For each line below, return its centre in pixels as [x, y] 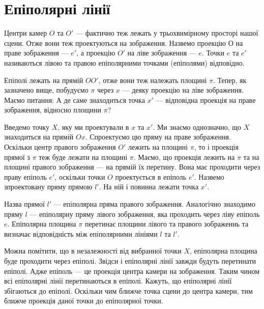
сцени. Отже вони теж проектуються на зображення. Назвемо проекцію [115, 43]
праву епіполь [25, 176]
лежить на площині [158, 147]
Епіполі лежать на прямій [44, 80]
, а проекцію [96, 53]
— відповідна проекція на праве [206, 100]
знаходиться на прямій [39, 137]
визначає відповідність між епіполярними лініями [81, 233]
